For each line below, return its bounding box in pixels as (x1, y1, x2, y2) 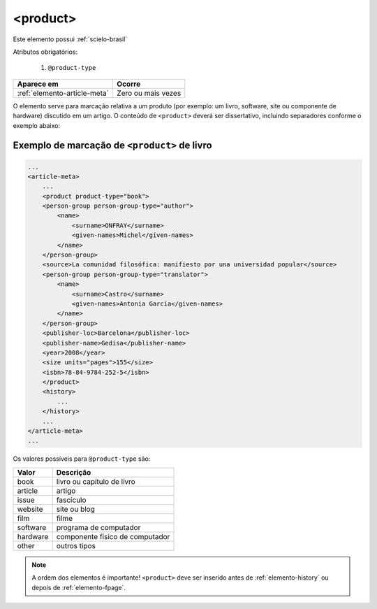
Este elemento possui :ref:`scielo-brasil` (13, 35, 128, 43)
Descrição (56, 467, 91, 477)
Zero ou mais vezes (116, 88, 182, 98)
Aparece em (17, 79, 59, 89)
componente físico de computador (56, 531, 170, 541)
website (17, 504, 43, 514)
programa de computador (56, 522, 141, 532)
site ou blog (56, 504, 96, 514)
